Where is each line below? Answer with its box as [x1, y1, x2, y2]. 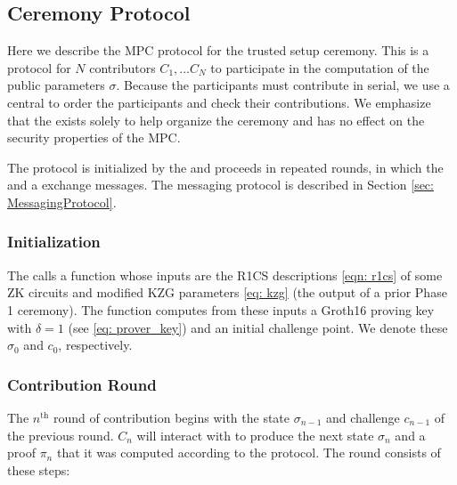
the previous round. [7, 425, 114, 444]
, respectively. [58, 335, 133, 354]
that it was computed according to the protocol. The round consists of [56, 443, 441, 462]
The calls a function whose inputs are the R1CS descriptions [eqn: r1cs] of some [7, 265, 443, 284]
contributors [89, 58, 156, 77]
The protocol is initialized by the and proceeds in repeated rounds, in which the [7, 158, 444, 176]
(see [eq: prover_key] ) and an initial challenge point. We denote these [68, 318, 448, 336]
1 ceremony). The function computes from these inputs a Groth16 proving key [7, 300, 435, 319]
